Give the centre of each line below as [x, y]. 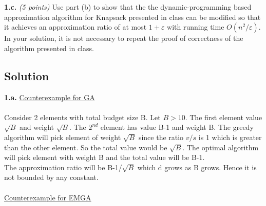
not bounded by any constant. [51, 177]
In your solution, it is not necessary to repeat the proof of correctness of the [124, 38]
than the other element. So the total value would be [86, 147]
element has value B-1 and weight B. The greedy [177, 127]
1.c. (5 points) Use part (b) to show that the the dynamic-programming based [128, 7]
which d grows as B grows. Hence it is [197, 167]
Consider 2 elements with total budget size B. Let [82, 117]
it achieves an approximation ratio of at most [75, 27]
